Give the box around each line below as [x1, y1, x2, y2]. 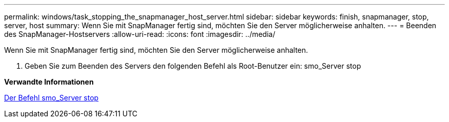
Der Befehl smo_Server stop [4, 93, 99, 102]
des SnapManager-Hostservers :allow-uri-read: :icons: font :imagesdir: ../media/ [4, 30, 275, 38]
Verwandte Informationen [4, 77, 94, 86]
